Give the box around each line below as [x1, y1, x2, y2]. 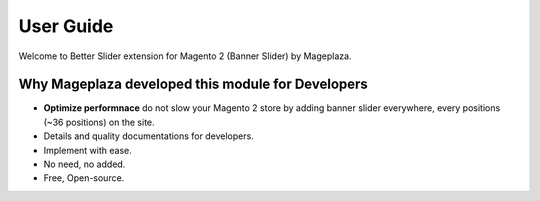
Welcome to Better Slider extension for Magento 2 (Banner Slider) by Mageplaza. [18, 50, 352, 62]
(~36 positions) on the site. [43, 116, 155, 128]
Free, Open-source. [43, 172, 125, 184]
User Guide [18, 15, 114, 37]
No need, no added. [43, 158, 126, 170]
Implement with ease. [43, 144, 132, 156]
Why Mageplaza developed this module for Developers [18, 76, 369, 93]
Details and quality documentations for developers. [43, 130, 254, 142]
